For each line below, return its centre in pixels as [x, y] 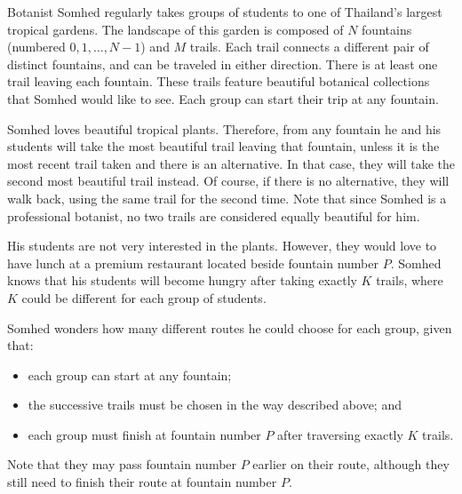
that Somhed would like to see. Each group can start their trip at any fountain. [223, 98]
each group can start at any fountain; [130, 374]
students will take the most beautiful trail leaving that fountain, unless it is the [223, 146]
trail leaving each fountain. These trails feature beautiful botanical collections [219, 81]
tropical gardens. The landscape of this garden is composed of [175, 29]
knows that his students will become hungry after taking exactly [182, 280]
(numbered [36, 47]
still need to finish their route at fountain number [142, 482]
